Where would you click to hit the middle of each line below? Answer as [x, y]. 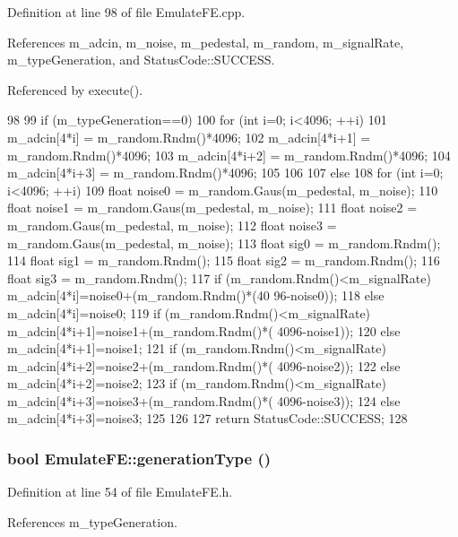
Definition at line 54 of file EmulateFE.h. [120, 492]
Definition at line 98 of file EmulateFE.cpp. [126, 12]
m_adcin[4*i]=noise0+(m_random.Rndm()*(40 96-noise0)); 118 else [196, 295]
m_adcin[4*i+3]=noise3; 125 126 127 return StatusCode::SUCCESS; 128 [207, 418]
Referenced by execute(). [75, 89]
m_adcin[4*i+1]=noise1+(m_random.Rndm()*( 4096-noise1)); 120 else [204, 330]
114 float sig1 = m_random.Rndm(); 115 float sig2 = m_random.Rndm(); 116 [224, 260]
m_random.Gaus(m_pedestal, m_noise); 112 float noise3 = [172, 225]
